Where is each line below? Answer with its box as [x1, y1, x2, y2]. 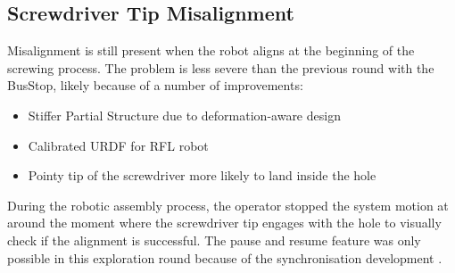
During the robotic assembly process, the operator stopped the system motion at [7, 195, 449, 214]
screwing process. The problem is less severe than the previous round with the [7, 58, 434, 77]
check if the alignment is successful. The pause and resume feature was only [7, 230, 421, 249]
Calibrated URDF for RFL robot [28, 136, 209, 154]
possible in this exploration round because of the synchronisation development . [7, 248, 443, 267]
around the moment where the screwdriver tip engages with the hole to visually [7, 213, 442, 232]
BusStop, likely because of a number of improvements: [7, 76, 303, 95]
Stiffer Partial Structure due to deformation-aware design [28, 105, 341, 124]
